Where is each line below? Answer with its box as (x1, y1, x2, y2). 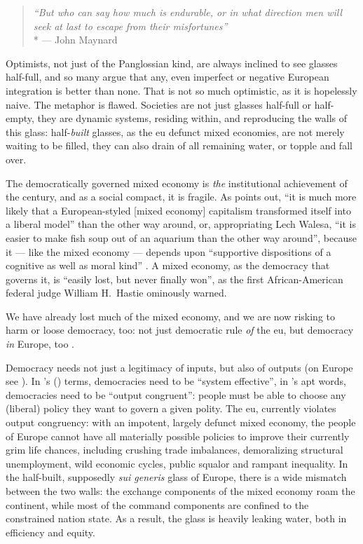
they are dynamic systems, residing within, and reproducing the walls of (37, 111, 348, 125)
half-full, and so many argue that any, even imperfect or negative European (6, 69, 329, 84)
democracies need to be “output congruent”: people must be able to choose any (6, 387, 346, 402)
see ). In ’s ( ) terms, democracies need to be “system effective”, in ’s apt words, (6, 374, 346, 388)
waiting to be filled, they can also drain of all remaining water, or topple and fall (6, 138, 352, 153)
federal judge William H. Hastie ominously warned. (6, 285, 227, 300)
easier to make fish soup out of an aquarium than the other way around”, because (6, 230, 357, 245)
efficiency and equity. (6, 524, 95, 539)
